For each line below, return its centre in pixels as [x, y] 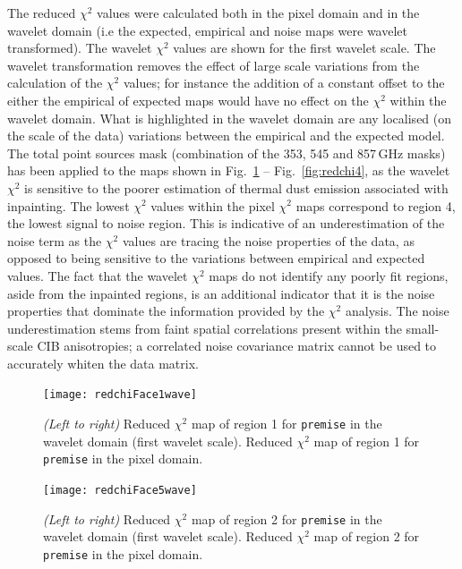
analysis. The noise [397, 311]
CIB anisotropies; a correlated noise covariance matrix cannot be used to [237, 346]
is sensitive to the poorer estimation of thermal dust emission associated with [236, 187]
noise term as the [55, 240]
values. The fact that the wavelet [98, 275]
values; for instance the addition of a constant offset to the [284, 83]
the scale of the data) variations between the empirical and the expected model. [226, 136]
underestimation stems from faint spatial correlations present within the [205, 328]
